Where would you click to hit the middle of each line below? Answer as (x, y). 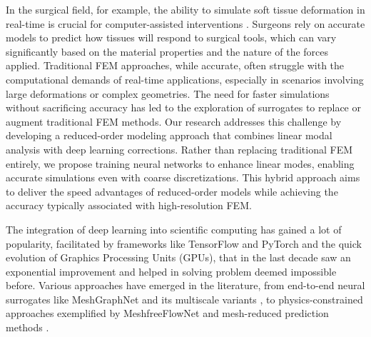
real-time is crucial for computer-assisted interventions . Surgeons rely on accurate (185, 23)
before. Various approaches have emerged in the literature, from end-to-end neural (185, 285)
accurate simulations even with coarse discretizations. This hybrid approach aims (183, 177)
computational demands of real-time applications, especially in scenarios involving (185, 79)
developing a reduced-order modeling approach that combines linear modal (169, 135)
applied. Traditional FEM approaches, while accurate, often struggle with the (175, 65)
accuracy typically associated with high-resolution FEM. (129, 205)
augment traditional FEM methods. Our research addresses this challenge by (174, 121)
